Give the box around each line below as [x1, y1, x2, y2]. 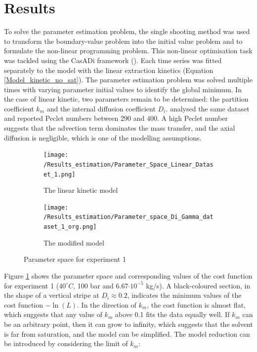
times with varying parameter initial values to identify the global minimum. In [4, 84, 242, 94]
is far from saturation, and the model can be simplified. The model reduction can [4, 328, 250, 339]
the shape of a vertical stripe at [4, 290, 99, 300]
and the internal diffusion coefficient [46, 103, 156, 113]
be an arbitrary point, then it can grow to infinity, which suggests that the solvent [4, 318, 253, 329]
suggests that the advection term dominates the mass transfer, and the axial [4, 123, 235, 133]
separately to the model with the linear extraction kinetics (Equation [4, 65, 214, 75]
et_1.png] [43, 171, 76, 178]
